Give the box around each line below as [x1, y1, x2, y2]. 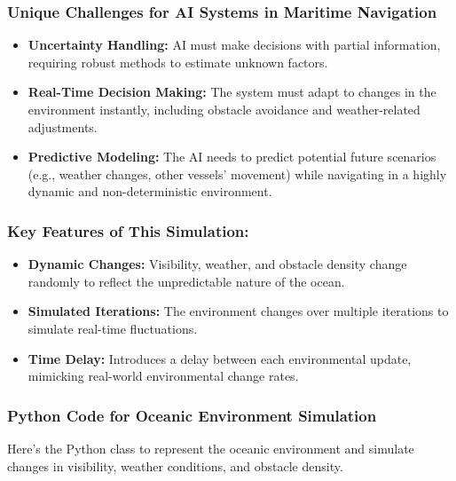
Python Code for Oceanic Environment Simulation [7, 404, 377, 426]
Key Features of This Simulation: [7, 219, 249, 241]
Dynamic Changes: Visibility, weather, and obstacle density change [28, 255, 407, 273]
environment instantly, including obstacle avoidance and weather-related [28, 100, 421, 118]
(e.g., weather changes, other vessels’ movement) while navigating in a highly [28, 164, 447, 183]
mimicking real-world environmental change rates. [28, 367, 299, 385]
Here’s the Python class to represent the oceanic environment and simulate [7, 438, 414, 457]
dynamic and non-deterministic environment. [28, 182, 272, 201]
